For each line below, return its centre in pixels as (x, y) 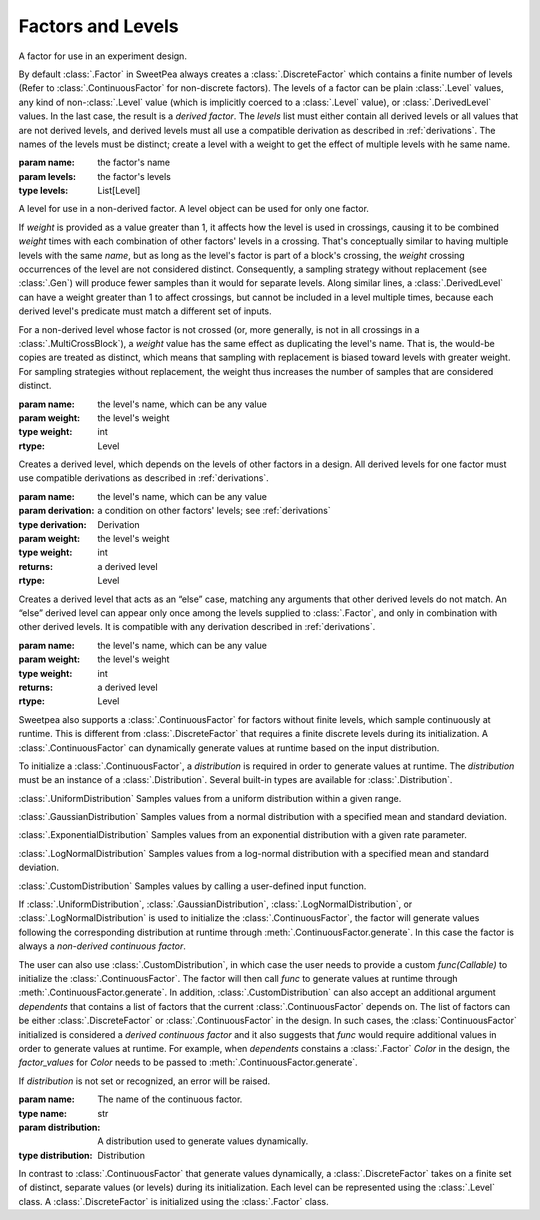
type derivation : (52, 524)
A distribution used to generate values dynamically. (203, 1141)
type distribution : (55, 1155)
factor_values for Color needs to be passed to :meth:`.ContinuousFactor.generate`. (188, 1062)
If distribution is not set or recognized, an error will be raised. (144, 1081)
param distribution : (59, 1127)
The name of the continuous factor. (170, 1099)
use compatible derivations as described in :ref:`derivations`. (143, 478)
